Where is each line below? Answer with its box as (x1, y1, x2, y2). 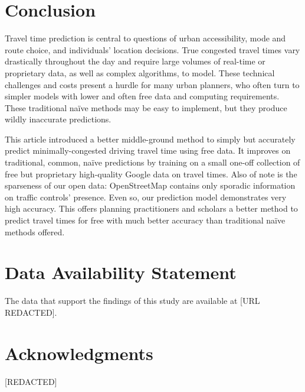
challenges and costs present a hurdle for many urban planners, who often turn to (5, 78, 300, 90)
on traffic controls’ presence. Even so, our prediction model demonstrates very (5, 190, 287, 203)
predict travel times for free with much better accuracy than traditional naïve (5, 214, 286, 226)
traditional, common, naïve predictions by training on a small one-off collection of (5, 156, 300, 169)
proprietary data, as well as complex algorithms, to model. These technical (5, 66, 275, 79)
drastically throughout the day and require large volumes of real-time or (5, 55, 265, 67)
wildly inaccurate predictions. (5, 113, 111, 125)
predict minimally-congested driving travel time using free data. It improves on (5, 144, 291, 157)
